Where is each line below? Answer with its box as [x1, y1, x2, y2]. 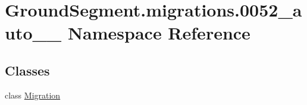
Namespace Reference [67, 21, 250, 45]
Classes [5, 61, 50, 79]
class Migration [5, 88, 61, 101]
